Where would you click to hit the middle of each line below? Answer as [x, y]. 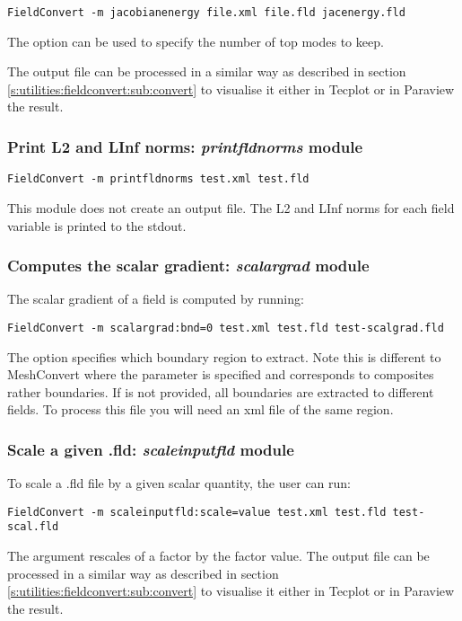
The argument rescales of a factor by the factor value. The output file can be [218, 556]
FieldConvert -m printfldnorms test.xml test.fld [158, 179]
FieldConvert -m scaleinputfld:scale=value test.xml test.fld [197, 512]
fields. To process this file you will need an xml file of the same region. [200, 409]
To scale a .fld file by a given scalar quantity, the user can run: [179, 483]
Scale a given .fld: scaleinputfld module [151, 449]
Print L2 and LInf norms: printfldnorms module [185, 146]
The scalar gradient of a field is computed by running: [156, 299]
